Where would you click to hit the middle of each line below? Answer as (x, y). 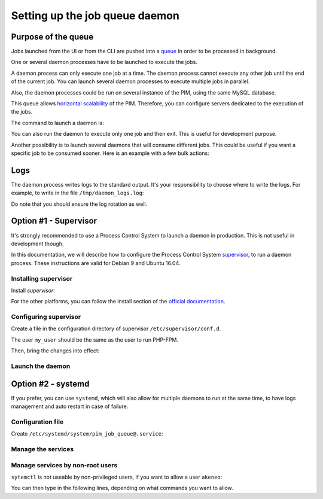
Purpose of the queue (52, 37)
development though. (37, 244)
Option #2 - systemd (50, 384)
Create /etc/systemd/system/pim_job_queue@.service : (87, 434)
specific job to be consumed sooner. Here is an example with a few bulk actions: (110, 153)
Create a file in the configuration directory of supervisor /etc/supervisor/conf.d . (116, 328)
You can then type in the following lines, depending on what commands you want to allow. (122, 488)
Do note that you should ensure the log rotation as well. (79, 204)
